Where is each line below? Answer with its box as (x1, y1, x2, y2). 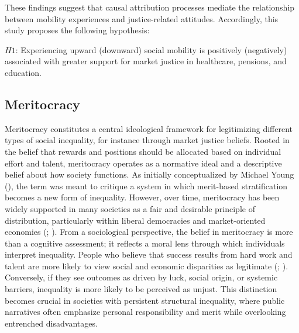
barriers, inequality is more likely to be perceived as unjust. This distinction (5, 283, 277, 295)
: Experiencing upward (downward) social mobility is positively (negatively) (15, 43, 287, 56)
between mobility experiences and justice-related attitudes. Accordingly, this (5, 12, 279, 25)
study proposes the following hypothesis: (5, 24, 150, 36)
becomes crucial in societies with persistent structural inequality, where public (5, 294, 285, 306)
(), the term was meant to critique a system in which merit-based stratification (5, 179, 288, 192)
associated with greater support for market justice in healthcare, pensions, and (5, 55, 287, 67)
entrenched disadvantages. (5, 317, 98, 329)
